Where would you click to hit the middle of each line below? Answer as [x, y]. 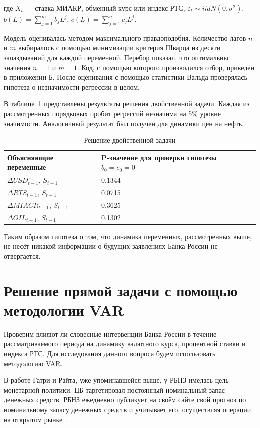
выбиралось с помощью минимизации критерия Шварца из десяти [120, 48]
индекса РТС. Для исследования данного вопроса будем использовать [110, 354]
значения [17, 67]
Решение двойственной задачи [130, 140]
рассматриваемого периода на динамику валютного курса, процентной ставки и [125, 344]
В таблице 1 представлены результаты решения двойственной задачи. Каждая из [127, 104]
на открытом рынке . [36, 419]
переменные [27, 167]
